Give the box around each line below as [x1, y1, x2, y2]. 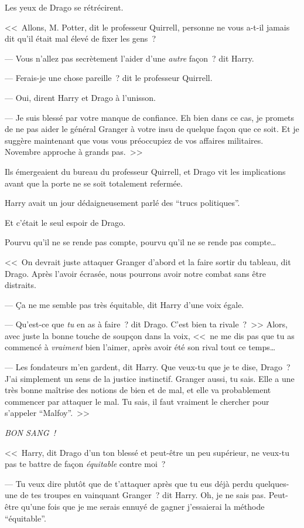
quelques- [255, 477, 289, 489]
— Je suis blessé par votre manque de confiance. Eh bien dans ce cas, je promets [5, 111, 295, 123]
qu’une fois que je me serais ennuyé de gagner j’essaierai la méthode [21, 500, 265, 512]
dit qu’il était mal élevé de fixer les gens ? [5, 32, 156, 45]
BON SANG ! [5, 427, 56, 439]
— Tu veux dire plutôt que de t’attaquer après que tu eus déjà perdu [5, 477, 253, 489]
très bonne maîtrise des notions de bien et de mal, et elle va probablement [5, 384, 271, 396]
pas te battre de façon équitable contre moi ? [5, 458, 166, 470]
